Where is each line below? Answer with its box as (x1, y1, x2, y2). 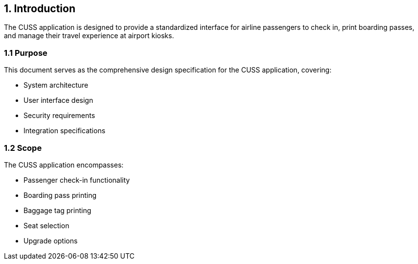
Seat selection (23, 221, 70, 230)
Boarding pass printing (23, 191, 97, 199)
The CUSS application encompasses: (4, 160, 124, 169)
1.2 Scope (4, 143, 42, 153)
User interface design (23, 96, 93, 105)
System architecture (23, 81, 89, 90)
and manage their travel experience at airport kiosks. (4, 31, 174, 40)
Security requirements (23, 111, 95, 120)
